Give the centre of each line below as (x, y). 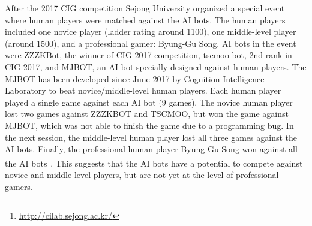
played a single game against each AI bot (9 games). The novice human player (149, 102)
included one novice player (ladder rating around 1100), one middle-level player (151, 31)
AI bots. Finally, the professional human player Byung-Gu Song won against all (151, 149)
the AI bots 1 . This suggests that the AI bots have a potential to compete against (154, 162)
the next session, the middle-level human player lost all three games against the (151, 137)
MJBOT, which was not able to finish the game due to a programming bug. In (149, 125)
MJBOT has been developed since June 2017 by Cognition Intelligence (135, 78)
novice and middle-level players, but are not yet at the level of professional (142, 174)
